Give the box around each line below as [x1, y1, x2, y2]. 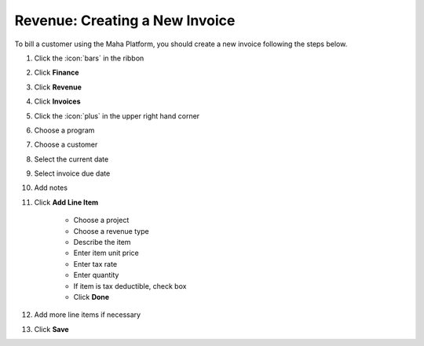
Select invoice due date [34, 169, 111, 178]
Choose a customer [34, 140, 98, 149]
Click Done [73, 292, 110, 301]
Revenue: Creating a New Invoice [14, 12, 236, 29]
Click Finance [34, 67, 79, 78]
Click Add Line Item [34, 197, 99, 207]
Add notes [34, 183, 68, 192]
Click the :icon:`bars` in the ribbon [34, 53, 144, 63]
